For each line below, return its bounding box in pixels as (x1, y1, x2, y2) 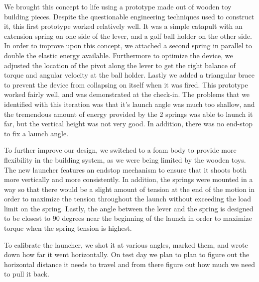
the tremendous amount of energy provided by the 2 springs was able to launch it (4, 108, 253, 119)
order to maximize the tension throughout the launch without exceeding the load (4, 193, 252, 204)
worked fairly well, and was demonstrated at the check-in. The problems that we (4, 89, 250, 99)
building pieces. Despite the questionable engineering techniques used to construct (4, 11, 255, 21)
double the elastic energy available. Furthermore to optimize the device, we (4, 50, 233, 60)
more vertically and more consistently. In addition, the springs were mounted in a (4, 174, 253, 185)
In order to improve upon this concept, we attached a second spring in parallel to (4, 40, 252, 51)
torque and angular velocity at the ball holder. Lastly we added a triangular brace (4, 70, 255, 80)
